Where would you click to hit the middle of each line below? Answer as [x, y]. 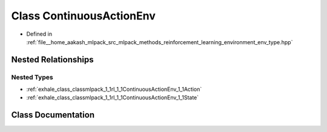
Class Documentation [53, 115]
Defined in [39, 34]
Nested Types [32, 77]
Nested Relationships [52, 60]
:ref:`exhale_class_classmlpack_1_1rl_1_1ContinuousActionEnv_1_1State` [113, 97]
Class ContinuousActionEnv [83, 16]
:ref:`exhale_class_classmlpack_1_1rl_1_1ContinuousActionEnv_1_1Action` [114, 89]
